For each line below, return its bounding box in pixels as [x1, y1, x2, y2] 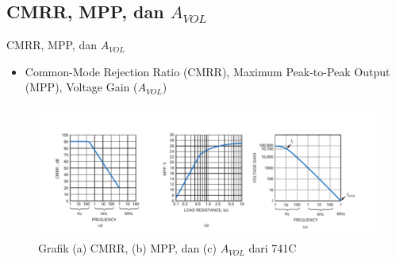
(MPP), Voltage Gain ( [25, 79, 138, 95]
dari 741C [248, 240, 297, 256]
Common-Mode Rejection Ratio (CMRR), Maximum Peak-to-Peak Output [25, 63, 390, 79]
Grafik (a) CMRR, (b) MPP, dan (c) [38, 240, 217, 256]
